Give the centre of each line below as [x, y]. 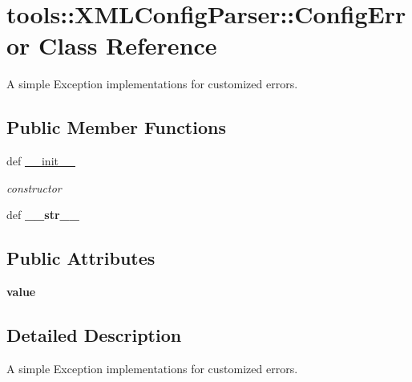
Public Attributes [81, 258]
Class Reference [128, 45]
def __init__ [41, 161]
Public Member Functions [116, 127]
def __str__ [43, 215]
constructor [34, 187]
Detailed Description [94, 335]
